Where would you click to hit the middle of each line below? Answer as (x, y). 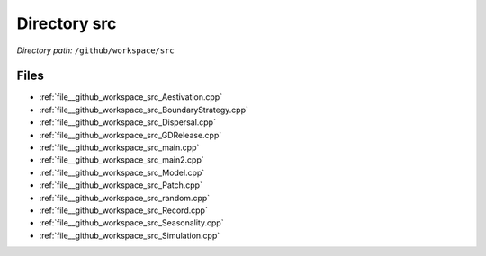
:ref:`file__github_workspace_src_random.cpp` (125, 198)
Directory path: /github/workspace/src (95, 50)
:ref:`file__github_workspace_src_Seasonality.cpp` (131, 223)
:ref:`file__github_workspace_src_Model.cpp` (122, 172)
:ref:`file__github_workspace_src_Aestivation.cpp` (131, 97)
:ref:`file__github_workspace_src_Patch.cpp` (121, 185)
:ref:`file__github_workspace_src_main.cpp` (119, 147)
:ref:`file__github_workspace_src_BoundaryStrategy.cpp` (144, 110)
